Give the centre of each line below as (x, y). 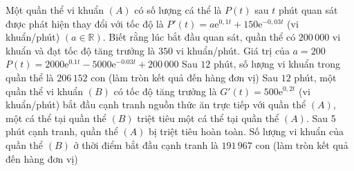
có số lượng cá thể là (178, 10)
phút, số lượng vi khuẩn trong (277, 64)
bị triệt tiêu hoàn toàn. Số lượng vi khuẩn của (246, 131)
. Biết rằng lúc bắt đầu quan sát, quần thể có (199, 37)
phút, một (315, 77)
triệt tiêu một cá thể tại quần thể (208, 118)
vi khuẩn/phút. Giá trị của (233, 50)
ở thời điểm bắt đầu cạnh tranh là (146, 144)
